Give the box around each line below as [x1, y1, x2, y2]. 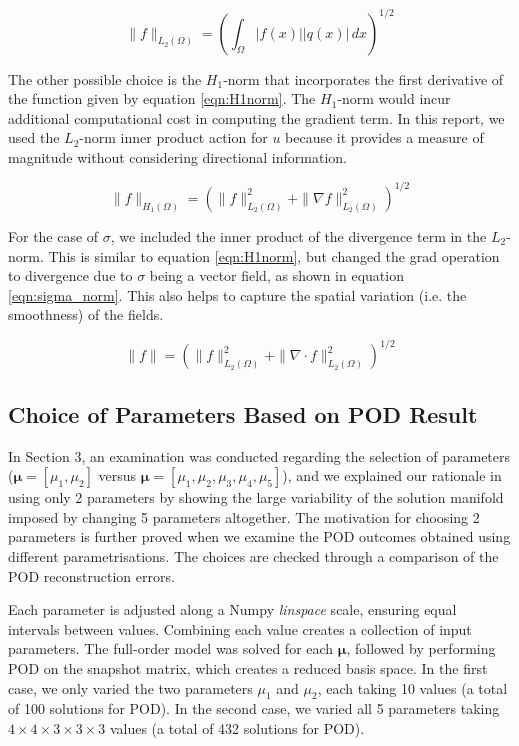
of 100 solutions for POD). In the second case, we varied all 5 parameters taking [8, 698, 500, 719]
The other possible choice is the [8, 68, 202, 89]
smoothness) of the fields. [8, 304, 164, 325]
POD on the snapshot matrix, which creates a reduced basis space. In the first [8, 657, 488, 678]
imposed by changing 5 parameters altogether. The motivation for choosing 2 [8, 506, 480, 527]
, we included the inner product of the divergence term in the [110, 225, 487, 246]
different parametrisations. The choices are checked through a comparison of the [8, 546, 499, 567]
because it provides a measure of [285, 127, 484, 148]
